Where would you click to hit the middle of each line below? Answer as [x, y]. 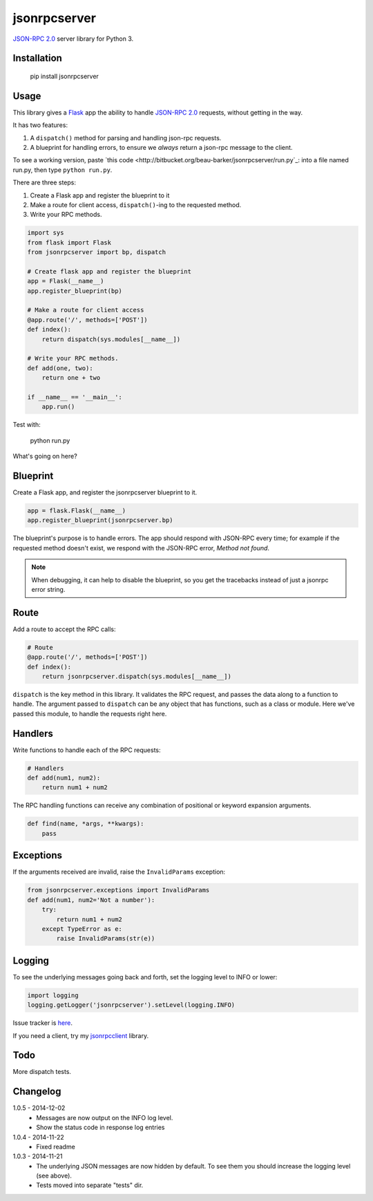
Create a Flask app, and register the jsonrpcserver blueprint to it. [105, 492]
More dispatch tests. [42, 1072]
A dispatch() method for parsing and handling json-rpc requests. [126, 137]
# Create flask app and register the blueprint [109, 271]
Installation [37, 58]
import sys [46, 233]
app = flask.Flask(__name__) [77, 511]
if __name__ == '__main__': [75, 397]
